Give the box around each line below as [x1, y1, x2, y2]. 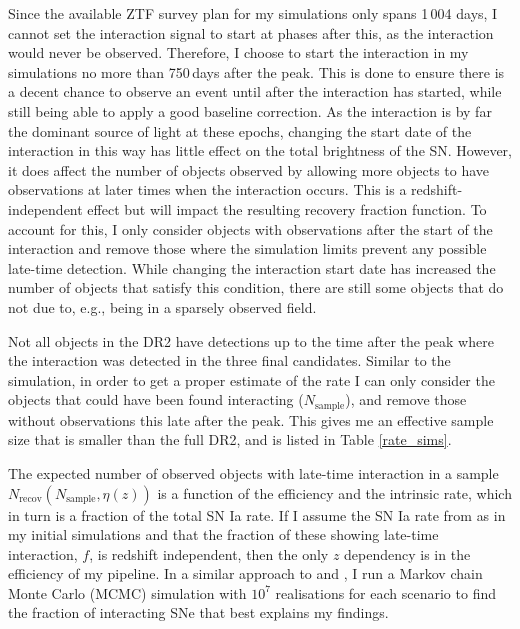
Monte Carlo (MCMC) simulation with [8, 582, 247, 603]
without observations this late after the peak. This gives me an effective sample [8, 409, 494, 430]
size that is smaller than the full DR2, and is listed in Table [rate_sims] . [8, 429, 452, 450]
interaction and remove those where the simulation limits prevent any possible [8, 238, 487, 259]
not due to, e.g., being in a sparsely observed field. [8, 296, 317, 317]
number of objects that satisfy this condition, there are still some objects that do [8, 277, 504, 298]
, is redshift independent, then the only [89, 543, 329, 564]
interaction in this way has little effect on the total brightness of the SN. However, [8, 140, 512, 161]
